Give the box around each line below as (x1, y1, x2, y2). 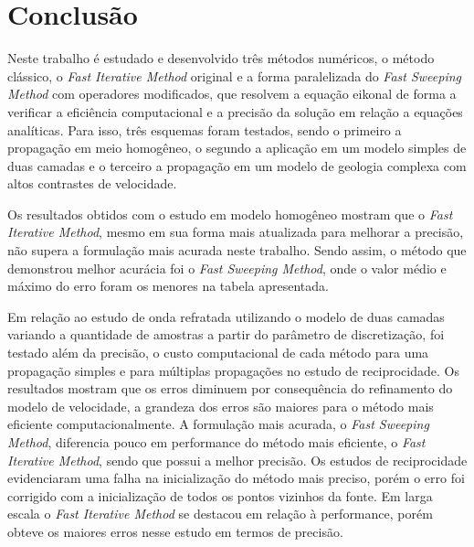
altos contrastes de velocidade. (7, 174, 177, 193)
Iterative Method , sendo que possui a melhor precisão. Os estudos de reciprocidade (7, 450, 468, 469)
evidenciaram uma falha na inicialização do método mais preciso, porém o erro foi (7, 468, 465, 488)
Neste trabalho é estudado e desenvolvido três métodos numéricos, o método (7, 48, 435, 68)
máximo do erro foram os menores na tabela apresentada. (7, 276, 329, 295)
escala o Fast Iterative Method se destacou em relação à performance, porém (7, 504, 433, 523)
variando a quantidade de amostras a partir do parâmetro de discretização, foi (7, 325, 445, 344)
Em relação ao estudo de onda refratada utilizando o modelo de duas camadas (7, 306, 445, 326)
